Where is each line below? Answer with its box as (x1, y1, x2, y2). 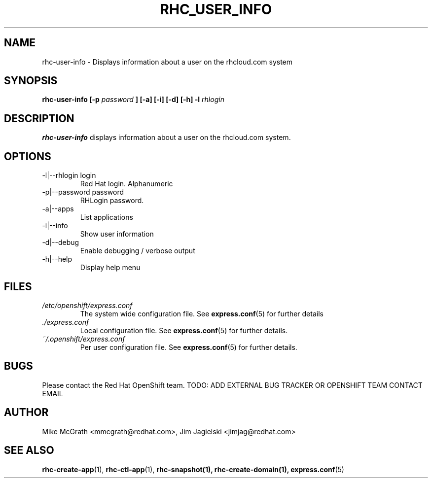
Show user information (80, 230, 154, 239)
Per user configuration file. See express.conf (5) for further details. (80, 343, 297, 351)
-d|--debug (42, 238, 79, 247)
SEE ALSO (4, 444, 54, 457)
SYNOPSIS (4, 74, 58, 87)
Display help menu (80, 263, 141, 272)
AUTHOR (4, 406, 49, 419)
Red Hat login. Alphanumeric (80, 179, 173, 188)
